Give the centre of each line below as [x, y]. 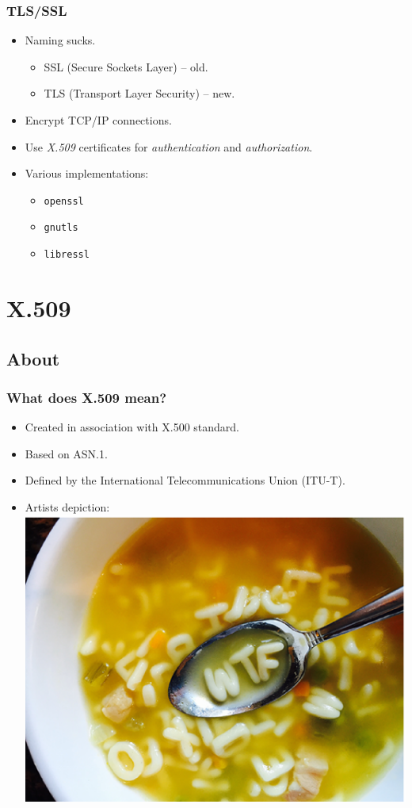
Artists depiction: [67, 506]
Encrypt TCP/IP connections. [98, 120]
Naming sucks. [60, 40]
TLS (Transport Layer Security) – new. [139, 93]
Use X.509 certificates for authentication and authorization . [169, 146]
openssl [64, 201]
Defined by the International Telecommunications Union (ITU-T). [185, 480]
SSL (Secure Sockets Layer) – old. [126, 66]
